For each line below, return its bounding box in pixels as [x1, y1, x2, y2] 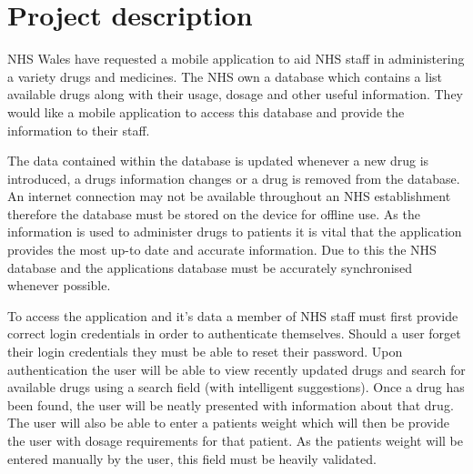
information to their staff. [7, 120, 150, 139]
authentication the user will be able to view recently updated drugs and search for [7, 359, 466, 378]
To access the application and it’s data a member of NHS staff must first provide [7, 306, 458, 325]
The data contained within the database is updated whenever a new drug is [7, 151, 429, 170]
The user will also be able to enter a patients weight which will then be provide [7, 413, 450, 432]
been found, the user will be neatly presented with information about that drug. [7, 395, 454, 414]
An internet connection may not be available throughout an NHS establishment [7, 187, 451, 206]
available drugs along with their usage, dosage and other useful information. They [7, 85, 464, 104]
